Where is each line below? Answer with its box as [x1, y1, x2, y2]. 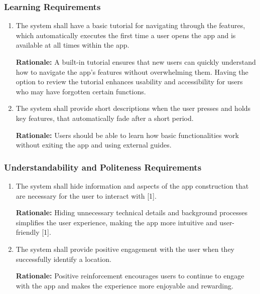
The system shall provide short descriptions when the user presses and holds [16, 103, 251, 113]
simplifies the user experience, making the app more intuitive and [16, 217, 217, 227]
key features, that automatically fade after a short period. [16, 112, 194, 123]
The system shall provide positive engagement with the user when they [16, 243, 234, 254]
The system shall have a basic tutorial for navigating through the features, [16, 20, 245, 31]
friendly [16, 227, 40, 237]
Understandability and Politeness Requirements [4, 161, 202, 173]
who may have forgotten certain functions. [16, 86, 146, 96]
